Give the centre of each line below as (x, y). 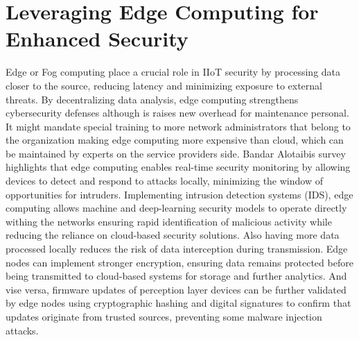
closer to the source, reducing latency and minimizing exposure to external (164, 85)
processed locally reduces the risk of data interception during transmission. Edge (177, 249)
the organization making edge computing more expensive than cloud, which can (175, 140)
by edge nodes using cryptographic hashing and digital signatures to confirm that (178, 303)
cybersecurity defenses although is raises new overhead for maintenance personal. (177, 113)
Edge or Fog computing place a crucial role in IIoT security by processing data (173, 72)
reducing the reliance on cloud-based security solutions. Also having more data (173, 235)
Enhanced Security (97, 39)
